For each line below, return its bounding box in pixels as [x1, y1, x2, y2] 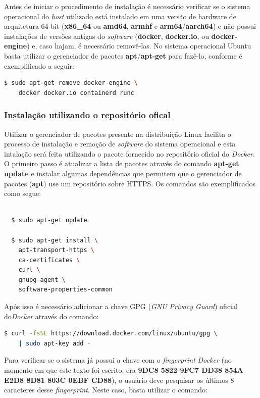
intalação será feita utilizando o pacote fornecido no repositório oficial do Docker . [4, 148, 255, 159]
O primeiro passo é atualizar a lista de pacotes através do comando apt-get [4, 158, 239, 169]
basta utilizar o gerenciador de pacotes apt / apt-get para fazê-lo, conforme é [4, 50, 242, 61]
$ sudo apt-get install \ [11, 236, 98, 244]
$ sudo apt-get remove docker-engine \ [4, 79, 138, 87]
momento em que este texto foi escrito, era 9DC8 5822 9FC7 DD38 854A [4, 365, 243, 375]
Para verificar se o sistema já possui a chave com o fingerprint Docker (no [4, 355, 232, 365]
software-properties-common [18, 286, 113, 293]
